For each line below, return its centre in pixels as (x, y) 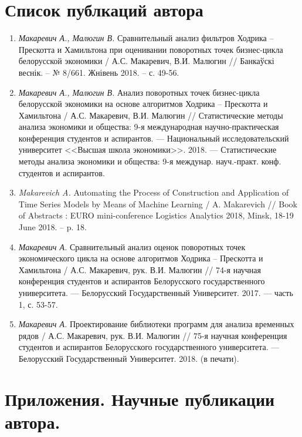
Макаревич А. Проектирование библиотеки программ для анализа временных (156, 324)
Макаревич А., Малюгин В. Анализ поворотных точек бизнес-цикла (139, 92)
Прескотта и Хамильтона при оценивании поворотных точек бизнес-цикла (151, 49)
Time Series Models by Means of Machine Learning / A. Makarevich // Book (158, 204)
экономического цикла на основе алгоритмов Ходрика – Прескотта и (141, 258)
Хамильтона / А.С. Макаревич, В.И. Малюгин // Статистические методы (151, 115)
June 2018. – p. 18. (52, 227)
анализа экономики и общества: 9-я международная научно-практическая (149, 127)
